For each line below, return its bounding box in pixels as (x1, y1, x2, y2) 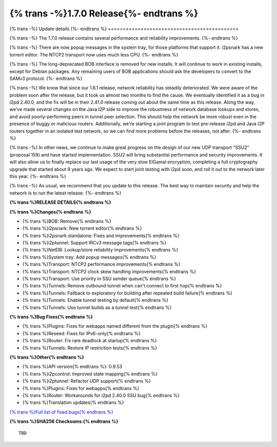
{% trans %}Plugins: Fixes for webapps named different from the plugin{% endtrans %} (22, 323, 208, 329)
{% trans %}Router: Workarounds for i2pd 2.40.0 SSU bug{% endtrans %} (22, 392, 180, 398)
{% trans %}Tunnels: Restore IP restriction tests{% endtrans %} (22, 344, 157, 351)
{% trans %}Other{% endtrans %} (9, 354, 84, 360)
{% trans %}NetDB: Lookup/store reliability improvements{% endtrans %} (22, 247, 179, 253)
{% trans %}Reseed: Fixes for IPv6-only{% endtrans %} (22, 330, 141, 336)
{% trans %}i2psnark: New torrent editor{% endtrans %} (22, 225, 142, 231)
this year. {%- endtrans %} (9, 173, 67, 179)
